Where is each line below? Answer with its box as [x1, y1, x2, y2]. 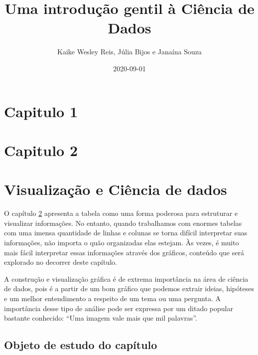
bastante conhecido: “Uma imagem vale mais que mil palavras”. [4, 313, 197, 323]
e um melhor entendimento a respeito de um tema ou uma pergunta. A [4, 293, 221, 303]
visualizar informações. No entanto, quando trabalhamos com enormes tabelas [4, 217, 242, 228]
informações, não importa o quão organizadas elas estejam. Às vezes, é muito [4, 237, 239, 247]
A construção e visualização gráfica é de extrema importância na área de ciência [4, 273, 249, 284]
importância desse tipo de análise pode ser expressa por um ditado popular [4, 303, 233, 313]
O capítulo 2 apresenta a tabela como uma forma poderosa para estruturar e [4, 208, 238, 218]
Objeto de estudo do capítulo [4, 337, 157, 353]
